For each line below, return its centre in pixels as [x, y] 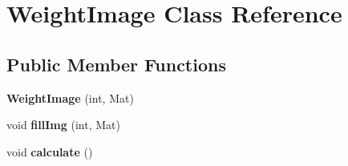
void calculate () [50, 151]
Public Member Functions [116, 64]
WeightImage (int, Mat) [70, 97]
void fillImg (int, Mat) [63, 125]
